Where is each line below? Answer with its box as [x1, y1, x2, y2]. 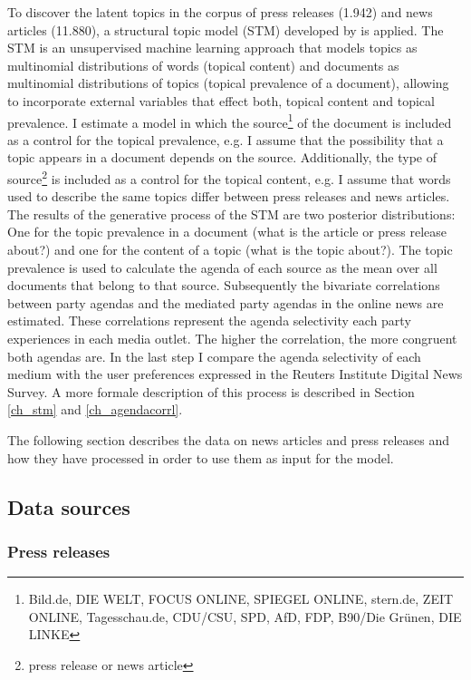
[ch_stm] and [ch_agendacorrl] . [7, 400, 183, 419]
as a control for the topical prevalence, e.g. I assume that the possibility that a [7, 130, 444, 149]
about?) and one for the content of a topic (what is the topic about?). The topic [7, 240, 453, 259]
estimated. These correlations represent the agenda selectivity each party [7, 311, 411, 330]
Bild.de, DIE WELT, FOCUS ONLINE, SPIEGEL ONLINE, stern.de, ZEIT [28, 589, 454, 608]
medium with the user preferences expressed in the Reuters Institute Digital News [7, 364, 463, 384]
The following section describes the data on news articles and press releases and [7, 430, 450, 449]
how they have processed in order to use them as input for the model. [7, 448, 394, 467]
